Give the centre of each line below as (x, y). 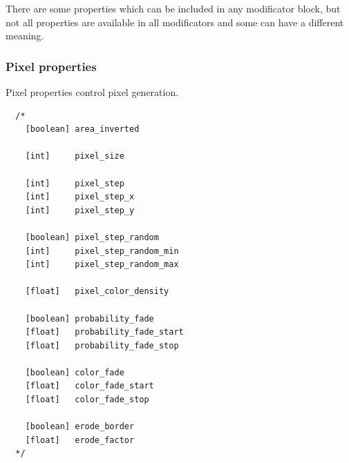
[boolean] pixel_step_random (92, 237)
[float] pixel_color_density (97, 292)
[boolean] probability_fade (89, 318)
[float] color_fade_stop (87, 400)
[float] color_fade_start (89, 386)
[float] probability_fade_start (104, 332)
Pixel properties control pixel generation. (92, 92)
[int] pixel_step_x (80, 197)
